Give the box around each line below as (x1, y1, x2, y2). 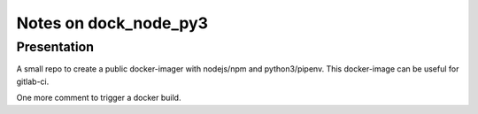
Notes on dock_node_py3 (16, 13, 208, 33)
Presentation (16, 39, 95, 55)
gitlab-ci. (16, 76, 50, 87)
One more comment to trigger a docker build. (16, 93, 181, 103)
